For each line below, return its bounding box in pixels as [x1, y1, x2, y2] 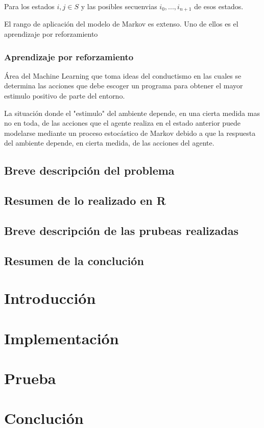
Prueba [4, 368, 56, 389]
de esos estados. [194, 1, 244, 11]
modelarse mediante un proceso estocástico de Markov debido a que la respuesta [4, 127, 256, 138]
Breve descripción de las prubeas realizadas [4, 222, 238, 238]
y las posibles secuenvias [81, 1, 157, 11]
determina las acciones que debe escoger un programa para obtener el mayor [4, 80, 243, 91]
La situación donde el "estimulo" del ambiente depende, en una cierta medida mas [4, 107, 260, 118]
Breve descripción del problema [4, 162, 175, 178]
